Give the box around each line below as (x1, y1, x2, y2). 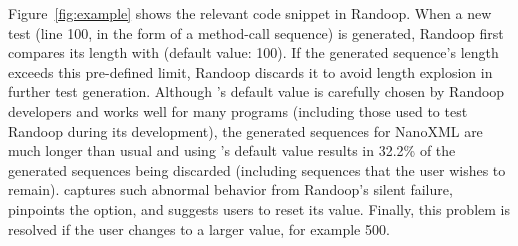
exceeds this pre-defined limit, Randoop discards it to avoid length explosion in (8, 61, 493, 82)
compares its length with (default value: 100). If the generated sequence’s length (8, 42, 499, 63)
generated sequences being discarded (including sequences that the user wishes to (8, 159, 506, 180)
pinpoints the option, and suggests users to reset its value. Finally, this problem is (8, 198, 510, 219)
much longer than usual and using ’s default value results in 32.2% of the (8, 140, 456, 161)
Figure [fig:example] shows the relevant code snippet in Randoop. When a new (8, 3, 492, 23)
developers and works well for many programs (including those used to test (8, 100, 468, 121)
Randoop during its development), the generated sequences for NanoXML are (8, 120, 483, 141)
